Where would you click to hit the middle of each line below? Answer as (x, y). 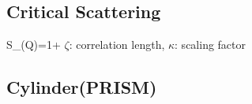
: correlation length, (117, 45)
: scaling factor (211, 45)
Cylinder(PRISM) (82, 87)
